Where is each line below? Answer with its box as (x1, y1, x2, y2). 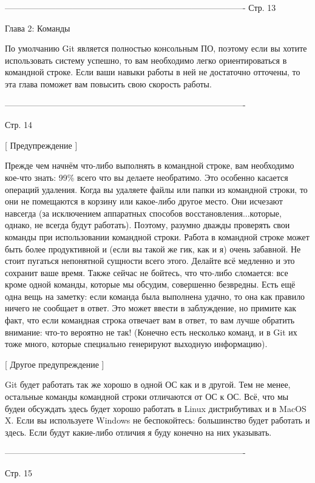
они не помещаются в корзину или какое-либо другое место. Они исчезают (5, 195, 283, 208)
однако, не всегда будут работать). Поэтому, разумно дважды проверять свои (5, 218, 290, 231)
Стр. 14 (5, 118, 32, 131)
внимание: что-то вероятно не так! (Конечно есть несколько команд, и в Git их (5, 325, 297, 338)
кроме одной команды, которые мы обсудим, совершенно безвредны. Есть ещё (5, 278, 296, 291)
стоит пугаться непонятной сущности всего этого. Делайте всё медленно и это (5, 254, 295, 267)
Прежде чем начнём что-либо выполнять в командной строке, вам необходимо (5, 159, 294, 172)
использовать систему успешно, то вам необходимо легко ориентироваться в (5, 53, 287, 66)
